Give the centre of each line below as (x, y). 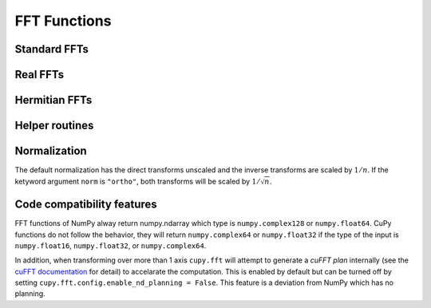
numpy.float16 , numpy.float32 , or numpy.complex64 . (111, 245)
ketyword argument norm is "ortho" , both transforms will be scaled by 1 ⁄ (137, 181)
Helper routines (54, 126)
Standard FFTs (52, 49)
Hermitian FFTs (53, 100)
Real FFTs (39, 75)
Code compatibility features (86, 205)
